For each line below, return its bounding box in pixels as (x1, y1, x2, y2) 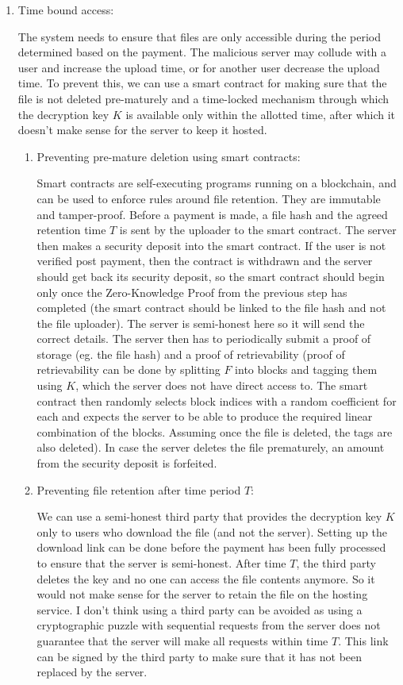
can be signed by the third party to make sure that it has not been (36, 648, 363, 664)
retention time (36, 221, 106, 238)
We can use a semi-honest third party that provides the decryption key (36, 508, 382, 525)
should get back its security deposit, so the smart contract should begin (36, 267, 385, 284)
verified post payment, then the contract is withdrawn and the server (36, 252, 373, 269)
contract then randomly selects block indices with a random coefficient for (36, 392, 397, 409)
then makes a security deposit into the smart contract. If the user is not (36, 237, 386, 253)
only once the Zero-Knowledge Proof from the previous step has (36, 283, 347, 300)
